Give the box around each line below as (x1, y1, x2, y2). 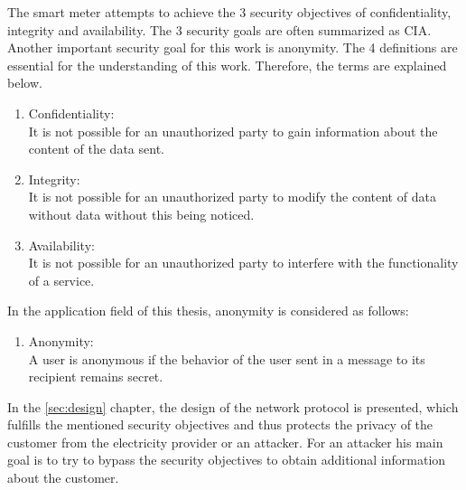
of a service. (28, 270, 95, 289)
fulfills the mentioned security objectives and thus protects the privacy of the (7, 415, 433, 434)
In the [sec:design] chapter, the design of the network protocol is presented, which (7, 397, 459, 416)
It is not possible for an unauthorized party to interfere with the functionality (28, 253, 459, 272)
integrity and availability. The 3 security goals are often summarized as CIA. (7, 20, 432, 39)
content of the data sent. (28, 139, 164, 158)
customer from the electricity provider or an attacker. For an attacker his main (7, 432, 443, 451)
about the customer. (7, 468, 119, 487)
